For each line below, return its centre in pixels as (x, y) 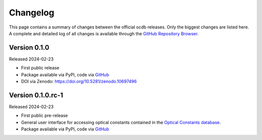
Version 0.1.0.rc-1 (36, 95)
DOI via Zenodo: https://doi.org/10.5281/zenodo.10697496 (79, 82)
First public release (40, 68)
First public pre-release (44, 115)
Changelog (32, 13)
